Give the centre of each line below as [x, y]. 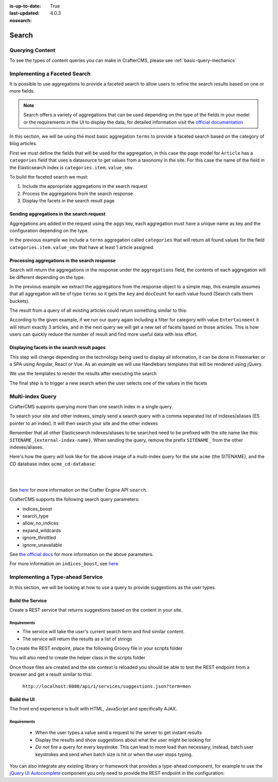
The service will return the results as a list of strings [77, 639]
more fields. [22, 91]
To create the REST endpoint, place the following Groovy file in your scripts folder [96, 648]
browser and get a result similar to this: [51, 674]
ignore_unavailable [42, 545]
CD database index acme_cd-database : [53, 464]
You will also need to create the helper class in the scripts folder [77, 658]
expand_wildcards [42, 530]
